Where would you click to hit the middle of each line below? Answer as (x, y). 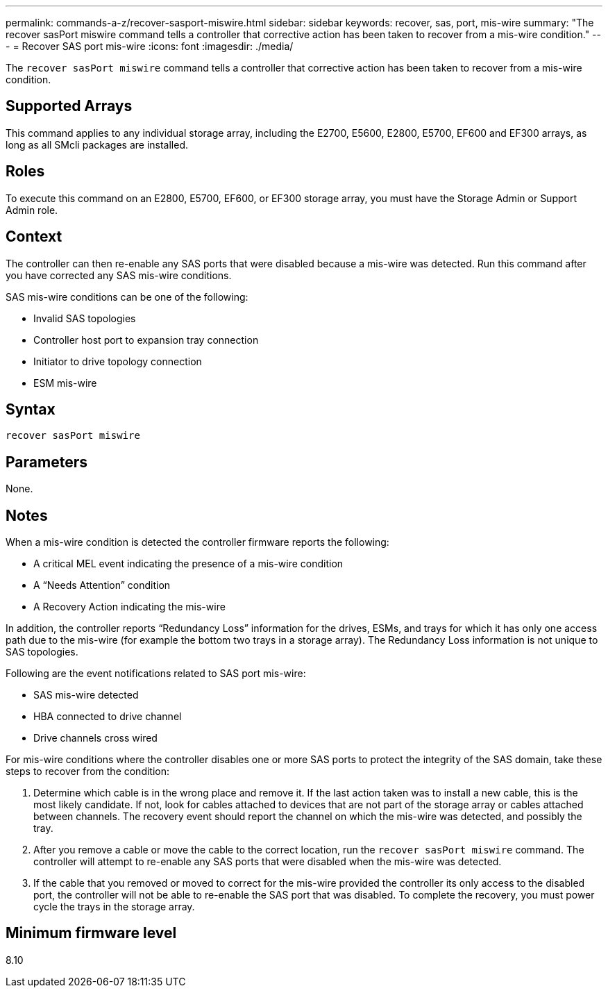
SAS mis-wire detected (86, 695)
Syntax (31, 409)
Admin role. (32, 210)
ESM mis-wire (65, 383)
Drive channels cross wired (95, 738)
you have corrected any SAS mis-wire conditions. (119, 275)
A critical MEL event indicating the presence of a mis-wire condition (188, 564)
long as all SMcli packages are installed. (97, 144)
